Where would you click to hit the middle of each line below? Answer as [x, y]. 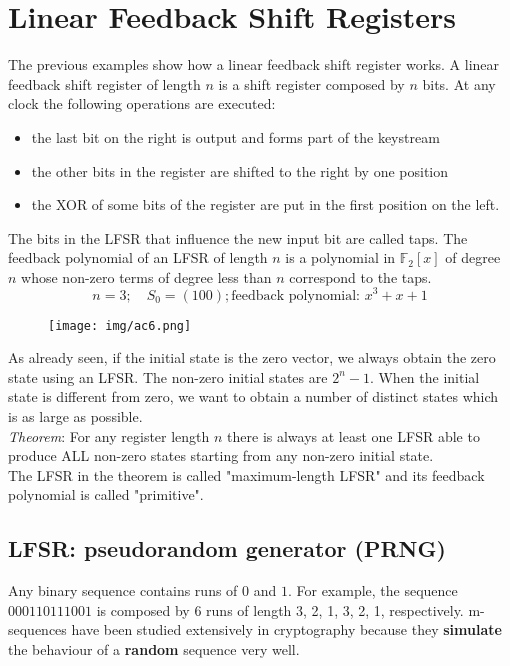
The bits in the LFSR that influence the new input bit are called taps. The [238, 237]
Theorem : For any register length [109, 435]
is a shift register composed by [311, 83]
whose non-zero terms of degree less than [146, 276]
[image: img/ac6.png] [120, 325]
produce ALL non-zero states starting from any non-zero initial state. [221, 455]
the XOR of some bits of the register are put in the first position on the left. [265, 204]
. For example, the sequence [372, 590]
